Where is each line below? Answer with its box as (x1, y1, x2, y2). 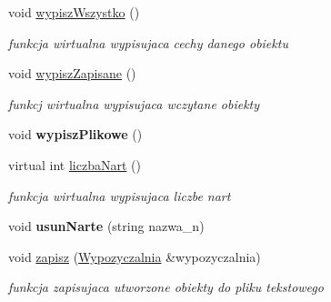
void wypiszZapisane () (8, 64, 136, 83)
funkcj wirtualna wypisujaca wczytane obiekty (8, 94, 260, 113)
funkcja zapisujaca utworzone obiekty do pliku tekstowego (8, 277, 324, 297)
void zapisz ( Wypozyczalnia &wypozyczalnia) (8, 247, 261, 266)
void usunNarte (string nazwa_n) (8, 216, 205, 236)
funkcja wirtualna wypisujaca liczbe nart (8, 186, 231, 205)
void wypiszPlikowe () (8, 125, 143, 144)
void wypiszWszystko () (8, 3, 140, 21)
